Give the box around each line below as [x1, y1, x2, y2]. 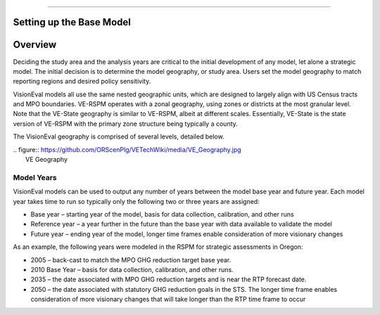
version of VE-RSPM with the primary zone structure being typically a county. [13, 120, 239, 128]
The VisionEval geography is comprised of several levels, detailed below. [13, 132, 224, 141]
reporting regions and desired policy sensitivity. [13, 77, 151, 86]
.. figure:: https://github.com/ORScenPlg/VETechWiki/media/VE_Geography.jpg [13, 145, 242, 154]
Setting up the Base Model [13, 16, 132, 28]
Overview [13, 39, 57, 51]
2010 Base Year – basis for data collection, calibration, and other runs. [30, 265, 234, 274]
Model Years [13, 172, 58, 182]
